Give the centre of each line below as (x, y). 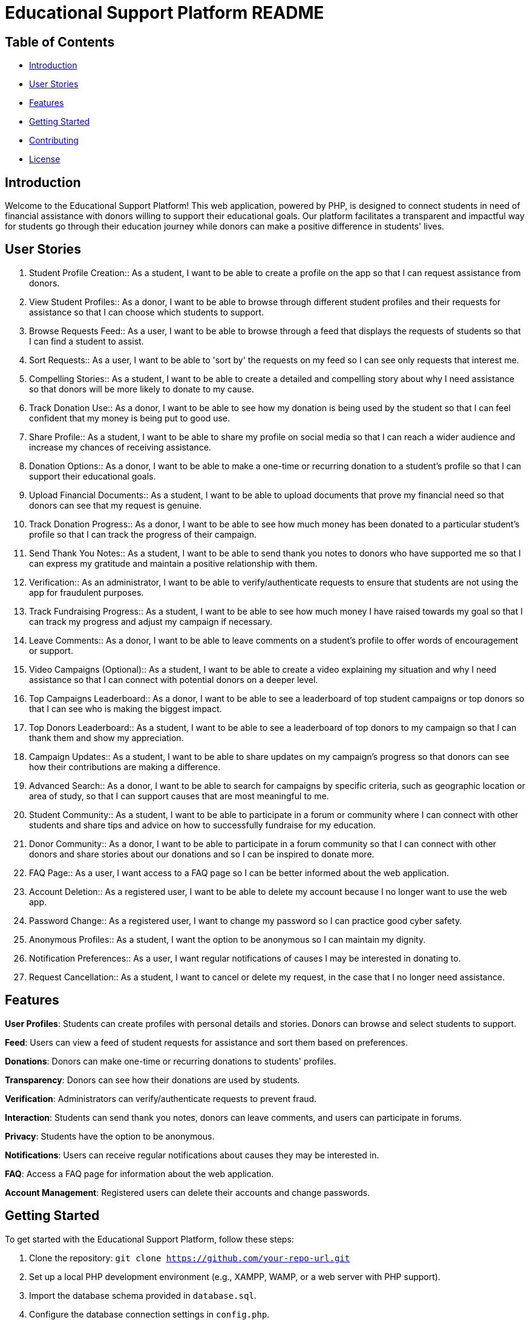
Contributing (54, 140)
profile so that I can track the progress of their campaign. (143, 534)
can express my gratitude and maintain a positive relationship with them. (173, 563)
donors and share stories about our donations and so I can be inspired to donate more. (202, 854)
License (45, 159)
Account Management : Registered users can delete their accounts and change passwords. (188, 1192)
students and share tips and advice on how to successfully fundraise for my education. (202, 825)
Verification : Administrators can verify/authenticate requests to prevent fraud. (161, 1098)
